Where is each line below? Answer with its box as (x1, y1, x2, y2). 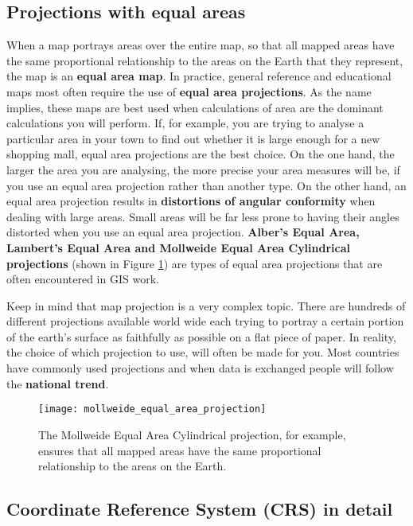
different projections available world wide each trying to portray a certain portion (6, 313, 404, 329)
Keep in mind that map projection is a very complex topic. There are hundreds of (6, 297, 406, 314)
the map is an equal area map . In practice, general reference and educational (6, 68, 392, 84)
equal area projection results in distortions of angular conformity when (6, 193, 376, 209)
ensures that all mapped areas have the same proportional (38, 442, 321, 458)
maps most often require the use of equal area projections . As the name (6, 83, 372, 99)
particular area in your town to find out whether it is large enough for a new (6, 130, 380, 146)
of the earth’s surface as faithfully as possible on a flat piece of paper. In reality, (6, 328, 396, 345)
